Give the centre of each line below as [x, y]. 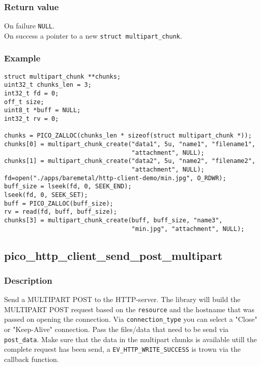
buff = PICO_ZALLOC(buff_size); [59, 203]
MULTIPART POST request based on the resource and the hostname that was [129, 309]
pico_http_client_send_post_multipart [113, 255]
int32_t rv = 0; [32, 119]
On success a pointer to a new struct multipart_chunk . [93, 35]
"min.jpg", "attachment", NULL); [188, 229]
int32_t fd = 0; [32, 94]
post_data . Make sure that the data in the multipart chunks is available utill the [130, 339]
